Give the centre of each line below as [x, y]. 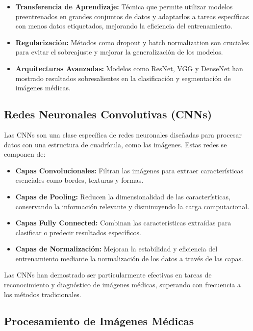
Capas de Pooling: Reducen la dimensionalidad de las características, [123, 196]
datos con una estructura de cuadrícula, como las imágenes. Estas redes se [115, 144]
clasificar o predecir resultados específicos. [78, 232]
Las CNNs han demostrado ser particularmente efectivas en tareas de [108, 275]
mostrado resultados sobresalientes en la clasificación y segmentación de [123, 78]
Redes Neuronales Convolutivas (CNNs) [108, 114]
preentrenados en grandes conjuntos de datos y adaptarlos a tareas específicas [132, 16]
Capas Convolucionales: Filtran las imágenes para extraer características [129, 170]
